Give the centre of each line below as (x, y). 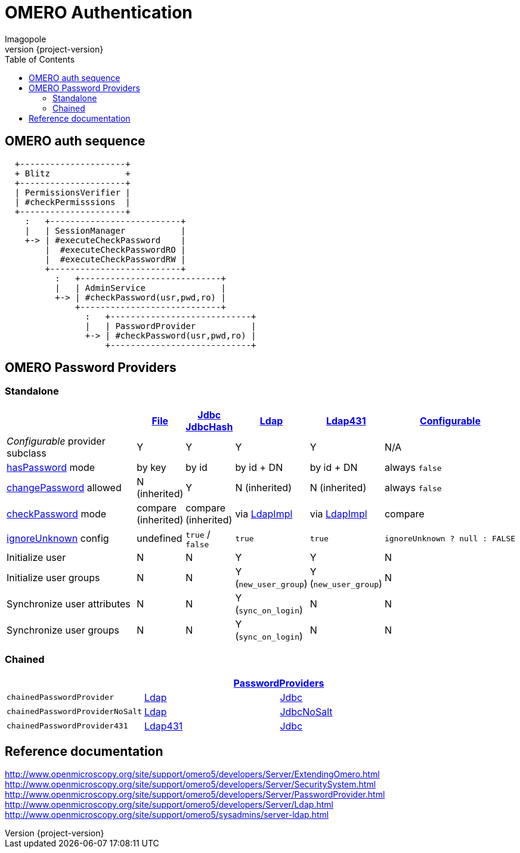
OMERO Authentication (99, 13)
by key (151, 467)
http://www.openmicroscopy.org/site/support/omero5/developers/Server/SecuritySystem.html (191, 784)
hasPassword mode (51, 467)
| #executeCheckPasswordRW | (115, 259)
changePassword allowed (64, 487)
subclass (27, 453)
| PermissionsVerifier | (72, 192)
